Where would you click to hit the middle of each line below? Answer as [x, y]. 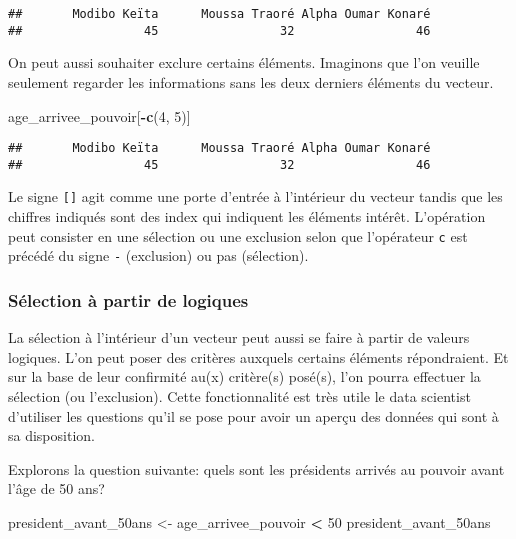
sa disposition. [51, 435]
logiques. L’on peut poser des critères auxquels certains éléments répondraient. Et [258, 356]
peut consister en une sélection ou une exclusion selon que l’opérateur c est [238, 235]
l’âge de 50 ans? [56, 488]
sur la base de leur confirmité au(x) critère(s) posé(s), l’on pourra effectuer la [244, 376]
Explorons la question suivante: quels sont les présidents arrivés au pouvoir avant [256, 468]
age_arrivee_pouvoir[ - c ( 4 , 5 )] [99, 115]
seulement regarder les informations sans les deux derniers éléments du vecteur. [251, 81]
